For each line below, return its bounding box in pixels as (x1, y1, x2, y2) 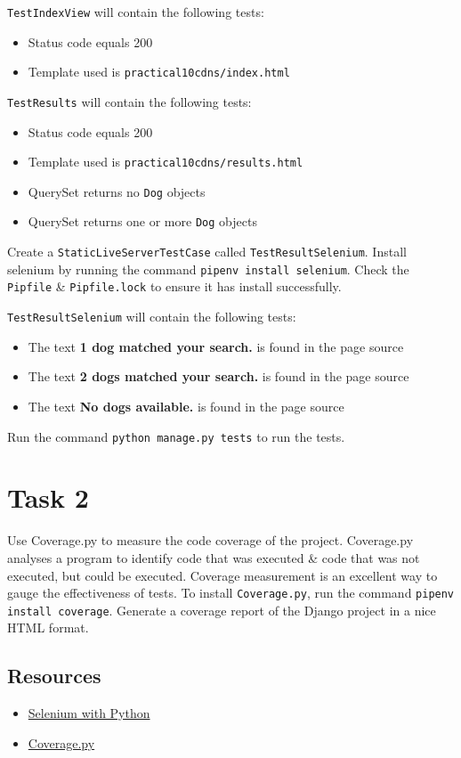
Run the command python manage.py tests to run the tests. (7, 427, 345, 445)
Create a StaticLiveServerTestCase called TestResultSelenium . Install (7, 242, 407, 261)
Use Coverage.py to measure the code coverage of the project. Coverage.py (7, 531, 414, 550)
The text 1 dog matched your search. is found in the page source (28, 337, 404, 355)
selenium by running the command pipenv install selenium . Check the (7, 259, 409, 278)
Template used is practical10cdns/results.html (28, 152, 303, 171)
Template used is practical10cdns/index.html (28, 62, 290, 81)
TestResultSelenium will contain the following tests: (7, 307, 296, 326)
